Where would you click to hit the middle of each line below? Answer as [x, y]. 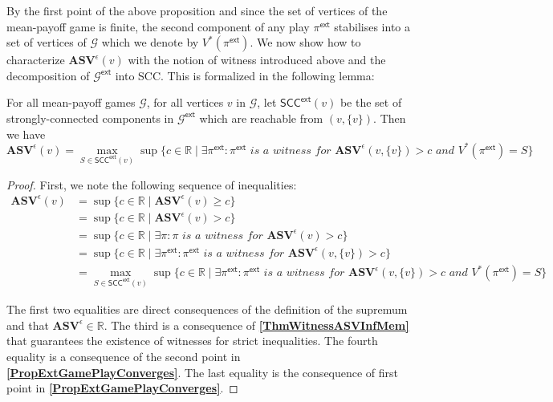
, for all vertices [185, 102]
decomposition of [48, 75]
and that [28, 325]
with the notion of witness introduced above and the [257, 60]
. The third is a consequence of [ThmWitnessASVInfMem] [256, 325]
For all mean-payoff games [71, 102]
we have [26, 134]
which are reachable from [261, 118]
